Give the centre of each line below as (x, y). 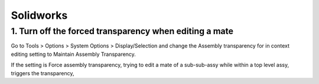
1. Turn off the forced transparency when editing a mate (122, 31)
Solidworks (39, 15)
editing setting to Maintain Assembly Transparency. (73, 54)
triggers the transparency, (43, 73)
